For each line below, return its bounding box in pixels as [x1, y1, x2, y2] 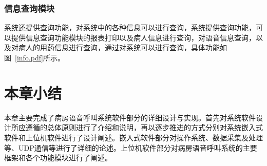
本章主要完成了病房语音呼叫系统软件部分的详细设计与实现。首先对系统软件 [4, 112, 256, 122]
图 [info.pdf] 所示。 [4, 52, 65, 63]
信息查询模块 [4, 2, 55, 14]
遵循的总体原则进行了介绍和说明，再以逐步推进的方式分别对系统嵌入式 [25, 122, 263, 133]
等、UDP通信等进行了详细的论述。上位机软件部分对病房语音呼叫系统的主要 [4, 142, 257, 153]
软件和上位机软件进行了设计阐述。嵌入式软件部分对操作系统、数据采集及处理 [4, 132, 263, 142]
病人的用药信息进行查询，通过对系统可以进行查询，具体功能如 [18, 42, 227, 53]
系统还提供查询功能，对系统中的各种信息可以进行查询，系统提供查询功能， [4, 22, 256, 33]
